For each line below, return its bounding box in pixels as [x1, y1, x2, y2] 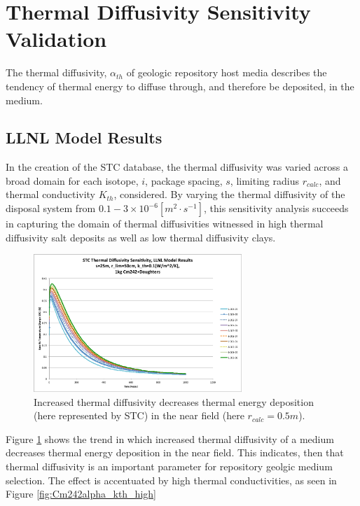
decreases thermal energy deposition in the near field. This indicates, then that [6, 445, 344, 460]
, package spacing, [145, 173, 223, 188]
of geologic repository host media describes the [126, 65, 327, 80]
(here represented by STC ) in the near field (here [34, 408, 244, 423]
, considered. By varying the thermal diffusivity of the [113, 187, 345, 202]
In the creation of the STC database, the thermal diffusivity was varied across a [6, 160, 348, 174]
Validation [6, 24, 107, 53]
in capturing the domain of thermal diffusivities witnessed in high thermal [6, 216, 324, 231]
